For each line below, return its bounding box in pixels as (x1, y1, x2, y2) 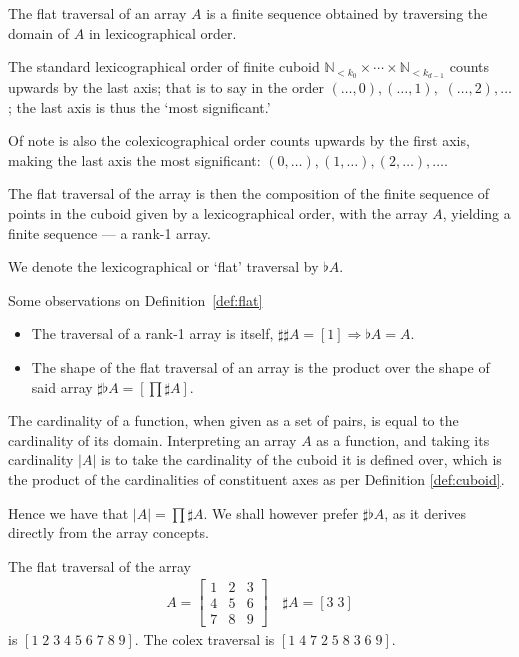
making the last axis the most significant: (8, 149, 261, 170)
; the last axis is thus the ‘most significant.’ (8, 96, 271, 117)
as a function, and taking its (316, 429, 490, 450)
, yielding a (442, 203, 511, 224)
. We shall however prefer (203, 502, 359, 523)
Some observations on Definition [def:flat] (8, 289, 263, 310)
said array (31, 376, 93, 397)
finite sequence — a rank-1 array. (8, 222, 211, 243)
